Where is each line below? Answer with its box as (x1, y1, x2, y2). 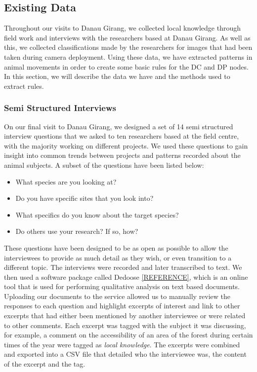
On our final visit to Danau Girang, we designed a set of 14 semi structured (4, 121, 233, 131)
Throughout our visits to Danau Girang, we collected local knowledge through (4, 23, 241, 33)
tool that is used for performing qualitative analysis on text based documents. (4, 281, 240, 292)
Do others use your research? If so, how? (15, 226, 138, 236)
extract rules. (4, 80, 44, 91)
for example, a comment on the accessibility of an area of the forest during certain (4, 330, 253, 340)
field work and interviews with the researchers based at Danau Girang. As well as (4, 32, 251, 42)
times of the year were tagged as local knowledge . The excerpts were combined (4, 339, 240, 349)
